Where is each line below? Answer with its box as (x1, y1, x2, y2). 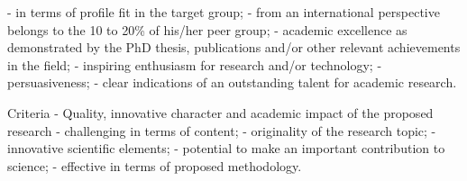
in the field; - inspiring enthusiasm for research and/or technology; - (7, 55, 382, 74)
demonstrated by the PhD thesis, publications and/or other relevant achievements (7, 38, 461, 57)
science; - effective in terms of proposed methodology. (7, 156, 302, 175)
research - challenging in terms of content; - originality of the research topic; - (7, 121, 436, 140)
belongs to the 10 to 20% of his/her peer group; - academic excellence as (7, 20, 407, 39)
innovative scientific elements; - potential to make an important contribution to (7, 139, 445, 158)
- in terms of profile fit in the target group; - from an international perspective (7, 3, 440, 21)
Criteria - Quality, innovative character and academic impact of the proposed (7, 103, 434, 122)
